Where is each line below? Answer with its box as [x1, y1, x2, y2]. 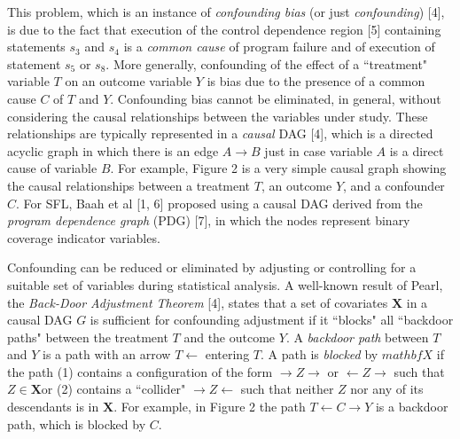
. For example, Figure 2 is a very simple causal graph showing [110, 159, 447, 177]
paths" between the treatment [7, 327, 168, 346]
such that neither [240, 380, 334, 398]
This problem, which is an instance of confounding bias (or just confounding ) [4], [7, 3, 445, 20]
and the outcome [183, 327, 276, 346]
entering [205, 345, 250, 364]
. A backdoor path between [285, 327, 429, 346]
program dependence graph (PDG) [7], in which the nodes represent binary [7, 211, 410, 230]
